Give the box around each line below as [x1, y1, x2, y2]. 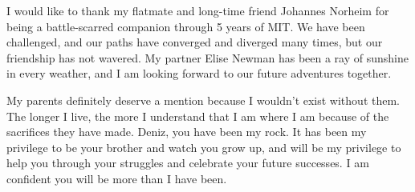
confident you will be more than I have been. [6, 170, 227, 186]
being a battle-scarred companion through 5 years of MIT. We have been [6, 18, 365, 34]
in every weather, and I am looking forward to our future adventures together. [6, 65, 392, 82]
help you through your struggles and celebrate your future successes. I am [6, 154, 369, 171]
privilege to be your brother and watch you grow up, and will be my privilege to [6, 138, 401, 155]
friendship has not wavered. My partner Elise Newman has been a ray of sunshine [6, 49, 409, 66]
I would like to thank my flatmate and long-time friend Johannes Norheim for [6, 2, 389, 18]
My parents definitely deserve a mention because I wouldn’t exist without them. [6, 91, 400, 108]
